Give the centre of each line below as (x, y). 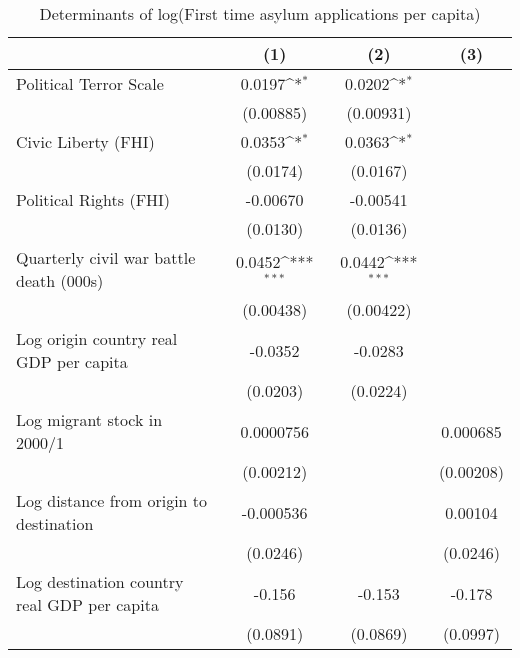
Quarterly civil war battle (106, 257)
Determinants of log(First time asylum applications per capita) (260, 13)
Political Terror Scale (90, 83)
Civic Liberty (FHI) (85, 141)
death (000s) (60, 280)
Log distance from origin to (112, 500)
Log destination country (100, 581)
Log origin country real (97, 338)
